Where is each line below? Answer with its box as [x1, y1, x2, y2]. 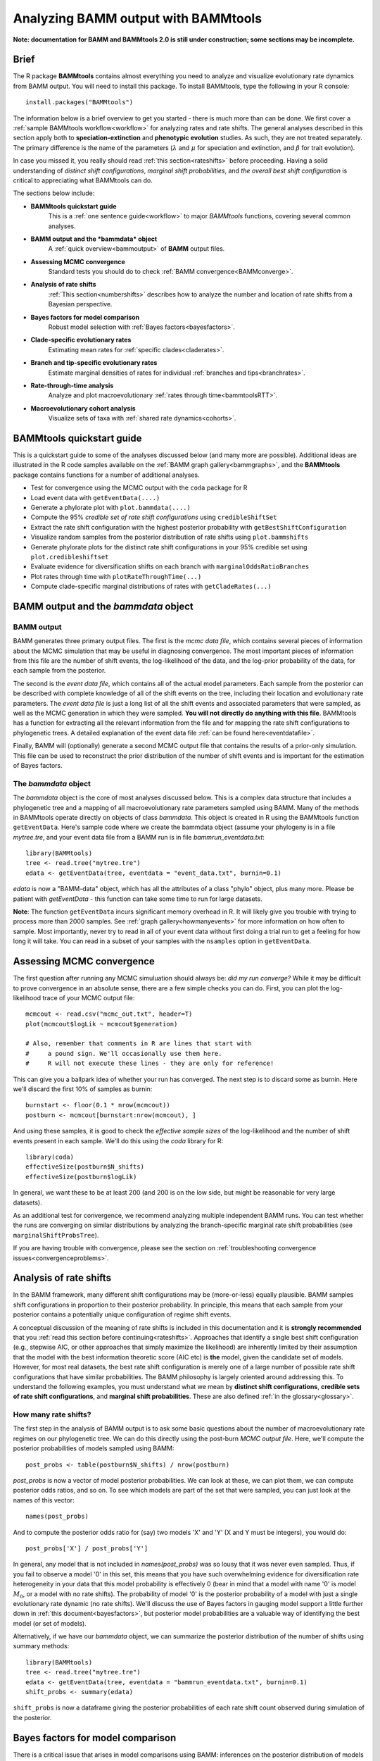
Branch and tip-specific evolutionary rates [30, 359, 158, 367]
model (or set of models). [13, 1619, 87, 1627]
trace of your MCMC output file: [42, 993, 135, 1002]
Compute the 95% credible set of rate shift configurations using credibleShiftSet [30, 513, 277, 521]
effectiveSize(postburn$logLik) [25, 1173, 137, 1181]
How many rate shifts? [13, 1410, 91, 1419]
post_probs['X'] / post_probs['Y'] [25, 1544, 148, 1552]
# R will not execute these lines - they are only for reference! [25, 1059, 274, 1067]
